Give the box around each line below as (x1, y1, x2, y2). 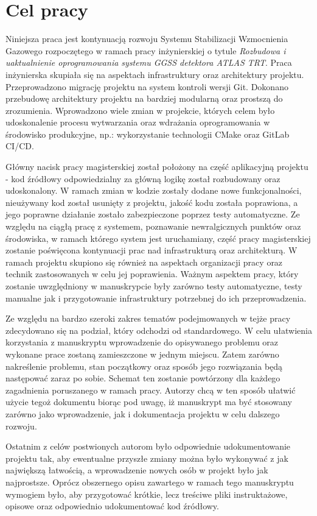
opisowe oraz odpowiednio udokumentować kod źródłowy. (5, 500, 219, 512)
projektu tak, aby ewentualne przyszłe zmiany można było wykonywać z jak (5, 451, 288, 464)
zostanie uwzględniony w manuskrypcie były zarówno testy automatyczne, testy (5, 280, 302, 292)
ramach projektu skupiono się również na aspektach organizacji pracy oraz (5, 255, 283, 268)
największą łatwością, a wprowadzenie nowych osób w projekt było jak (5, 464, 268, 476)
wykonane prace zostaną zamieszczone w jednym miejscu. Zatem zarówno (5, 347, 279, 360)
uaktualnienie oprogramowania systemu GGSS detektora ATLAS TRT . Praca (5, 56, 292, 69)
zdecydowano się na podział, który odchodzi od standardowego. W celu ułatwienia (5, 323, 312, 336)
